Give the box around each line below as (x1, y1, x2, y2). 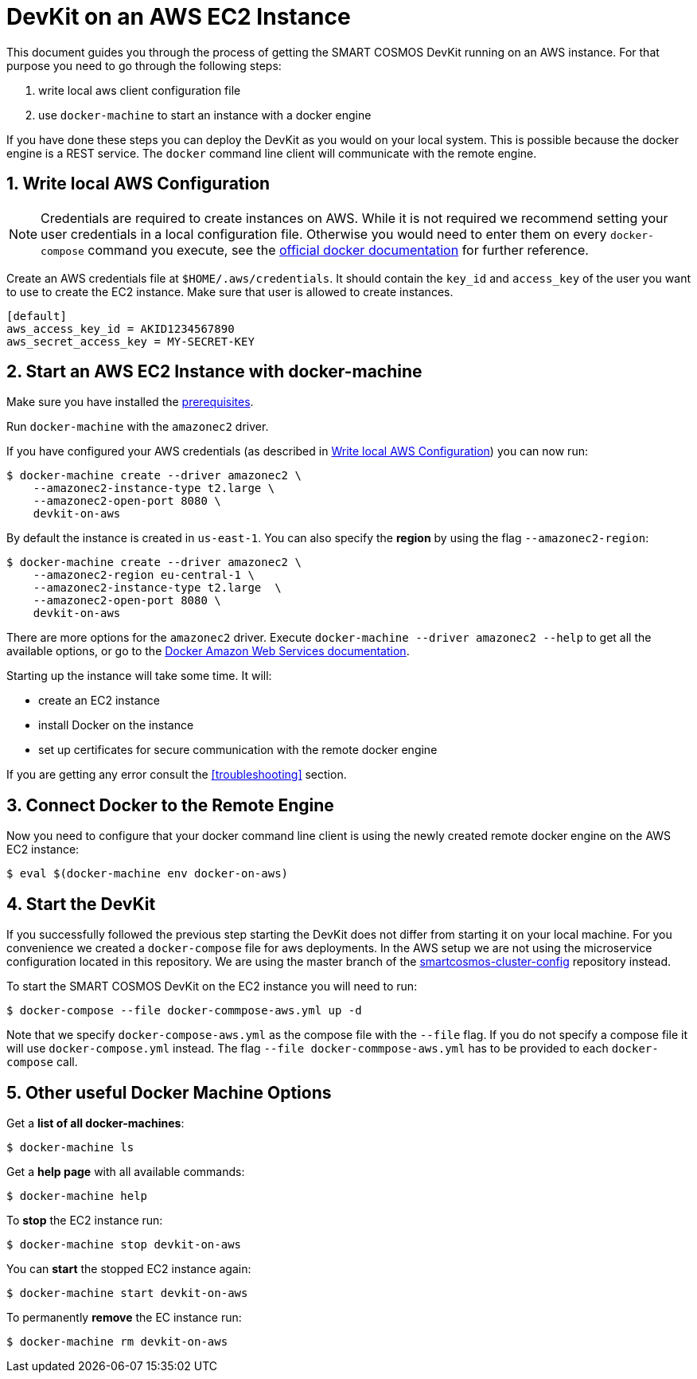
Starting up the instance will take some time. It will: (6, 669, 272, 683)
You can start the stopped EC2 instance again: (6, 1261, 251, 1275)
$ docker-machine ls (6, 1140, 134, 1154)
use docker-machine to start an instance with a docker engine (38, 107, 372, 122)
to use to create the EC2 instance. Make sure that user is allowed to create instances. (6, 284, 454, 299)
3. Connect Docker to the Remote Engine (6, 795, 334, 815)
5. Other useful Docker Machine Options (6, 1082, 332, 1103)
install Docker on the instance (38, 718, 194, 732)
